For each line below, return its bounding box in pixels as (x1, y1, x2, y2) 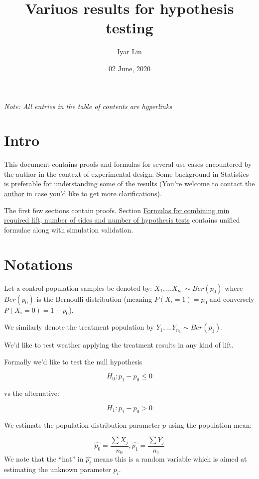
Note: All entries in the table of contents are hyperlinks (4, 101, 172, 111)
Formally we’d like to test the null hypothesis (4, 356, 142, 366)
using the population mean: (168, 419, 252, 430)
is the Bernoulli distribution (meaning (36, 293, 152, 304)
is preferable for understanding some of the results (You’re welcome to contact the (4, 178, 255, 189)
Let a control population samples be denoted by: (4, 282, 152, 293)
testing (106, 17, 153, 38)
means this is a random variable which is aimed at (93, 454, 247, 464)
